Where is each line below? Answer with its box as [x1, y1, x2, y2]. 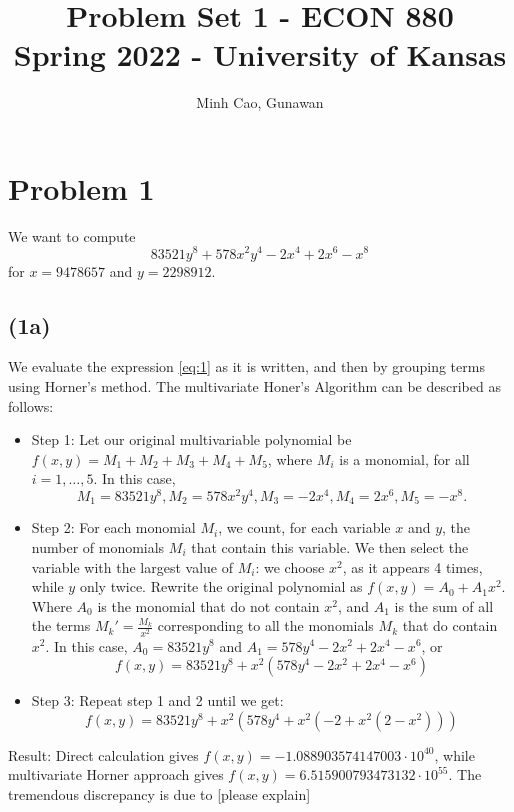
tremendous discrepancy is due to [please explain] [8, 783, 311, 804]
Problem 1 [8, 167, 155, 208]
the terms [31, 615, 91, 636]
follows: [8, 395, 54, 416]
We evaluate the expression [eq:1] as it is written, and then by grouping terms [8, 356, 485, 377]
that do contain [402, 615, 498, 636]
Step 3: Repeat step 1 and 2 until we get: [31, 690, 284, 711]
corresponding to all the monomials [157, 615, 374, 636]
